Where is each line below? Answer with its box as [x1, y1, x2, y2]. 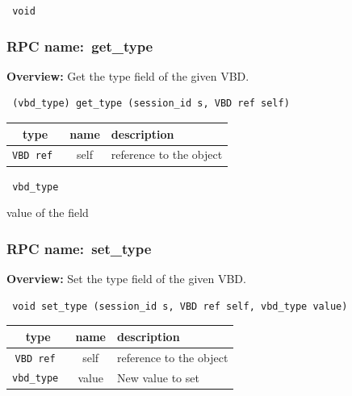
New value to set [117, 369, 199, 386]
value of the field [6, 204, 89, 221]
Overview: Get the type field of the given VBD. [6, 67, 249, 84]
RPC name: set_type [6, 238, 152, 258]
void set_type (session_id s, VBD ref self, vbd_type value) [12, 300, 348, 312]
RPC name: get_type [6, 35, 153, 56]
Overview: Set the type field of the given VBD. [6, 270, 246, 287]
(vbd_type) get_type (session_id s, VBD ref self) [12, 98, 290, 110]
